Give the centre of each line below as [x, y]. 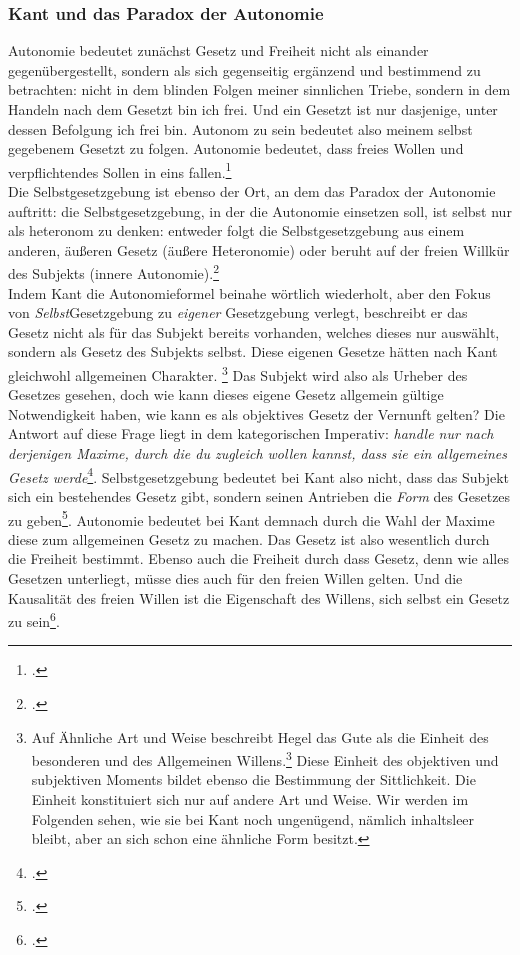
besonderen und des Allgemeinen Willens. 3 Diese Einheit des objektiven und [265, 758]
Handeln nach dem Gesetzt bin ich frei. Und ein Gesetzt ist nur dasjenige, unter [253, 109]
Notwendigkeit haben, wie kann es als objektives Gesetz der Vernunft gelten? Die [256, 413]
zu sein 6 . [34, 619]
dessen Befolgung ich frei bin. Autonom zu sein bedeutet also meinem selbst [240, 128]
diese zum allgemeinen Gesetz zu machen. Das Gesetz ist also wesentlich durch [249, 538]
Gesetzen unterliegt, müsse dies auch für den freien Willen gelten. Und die [235, 577]
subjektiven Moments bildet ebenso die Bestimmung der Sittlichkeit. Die [253, 779]
